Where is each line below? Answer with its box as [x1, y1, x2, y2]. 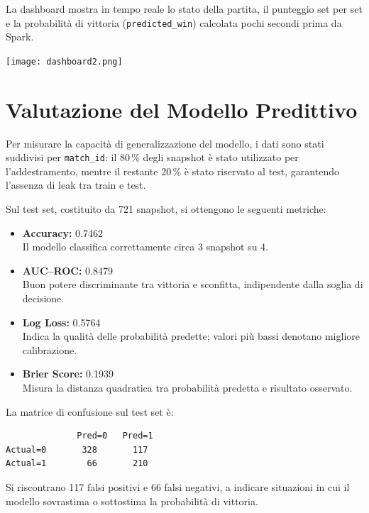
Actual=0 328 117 [6, 444, 148, 455]
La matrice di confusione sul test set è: [6, 404, 174, 419]
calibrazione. [22, 342, 77, 357]
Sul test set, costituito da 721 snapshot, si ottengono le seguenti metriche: [6, 202, 326, 216]
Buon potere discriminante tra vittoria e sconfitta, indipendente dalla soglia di [22, 277, 363, 292]
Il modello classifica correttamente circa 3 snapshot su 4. [22, 239, 268, 254]
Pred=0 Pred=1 [77, 431, 153, 441]
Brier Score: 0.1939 [22, 366, 114, 381]
